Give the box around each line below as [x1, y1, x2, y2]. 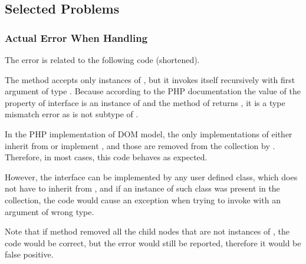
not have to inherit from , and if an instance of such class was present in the [5, 182, 280, 194]
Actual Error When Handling [5, 30, 148, 45]
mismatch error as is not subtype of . [5, 108, 139, 120]
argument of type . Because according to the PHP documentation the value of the [5, 85, 301, 97]
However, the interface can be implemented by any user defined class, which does [5, 170, 298, 183]
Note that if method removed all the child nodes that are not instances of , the [5, 225, 289, 237]
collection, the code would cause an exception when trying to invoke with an [5, 193, 281, 206]
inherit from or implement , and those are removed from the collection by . [5, 139, 275, 151]
